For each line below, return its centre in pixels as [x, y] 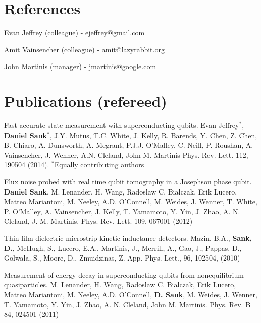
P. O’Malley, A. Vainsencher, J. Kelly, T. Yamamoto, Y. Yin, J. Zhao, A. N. [122, 211]
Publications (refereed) [86, 101]
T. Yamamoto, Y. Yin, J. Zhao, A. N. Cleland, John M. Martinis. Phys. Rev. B [127, 304]
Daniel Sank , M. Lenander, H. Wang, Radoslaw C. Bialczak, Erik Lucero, [121, 191]
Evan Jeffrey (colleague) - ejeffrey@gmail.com [74, 33]
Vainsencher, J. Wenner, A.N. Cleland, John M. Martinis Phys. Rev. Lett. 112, [126, 154]
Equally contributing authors [99, 165]
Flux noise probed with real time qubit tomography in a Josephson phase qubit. [128, 181]
